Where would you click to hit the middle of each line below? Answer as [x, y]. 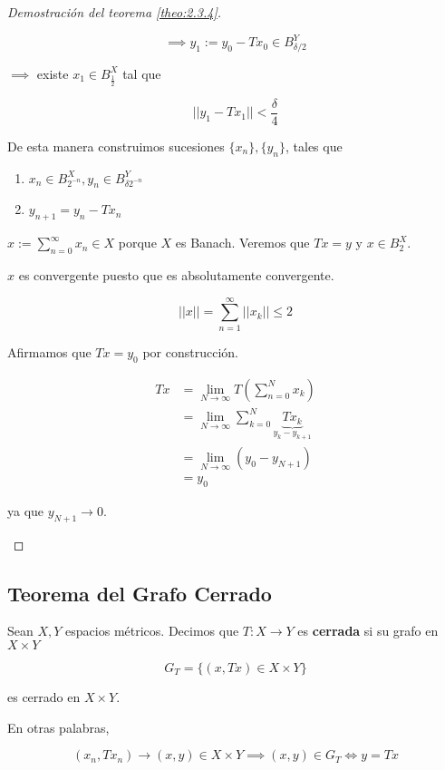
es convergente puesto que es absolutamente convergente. [176, 275]
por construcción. [190, 351]
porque [137, 243]
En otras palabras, [58, 727]
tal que [142, 73]
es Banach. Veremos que [242, 243]
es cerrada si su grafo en [368, 631]
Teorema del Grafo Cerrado [140, 593]
